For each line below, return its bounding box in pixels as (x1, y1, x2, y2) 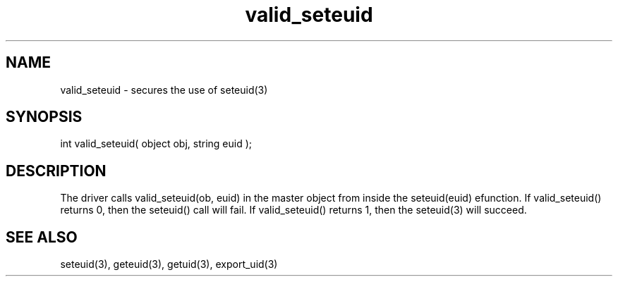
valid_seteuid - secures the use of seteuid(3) (60, 83, 268, 96)
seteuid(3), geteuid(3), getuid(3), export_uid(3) (60, 258, 278, 271)
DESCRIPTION (6, 161, 107, 180)
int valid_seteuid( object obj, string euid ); (60, 137, 253, 150)
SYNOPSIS (6, 108, 83, 126)
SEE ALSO (6, 228, 78, 246)
